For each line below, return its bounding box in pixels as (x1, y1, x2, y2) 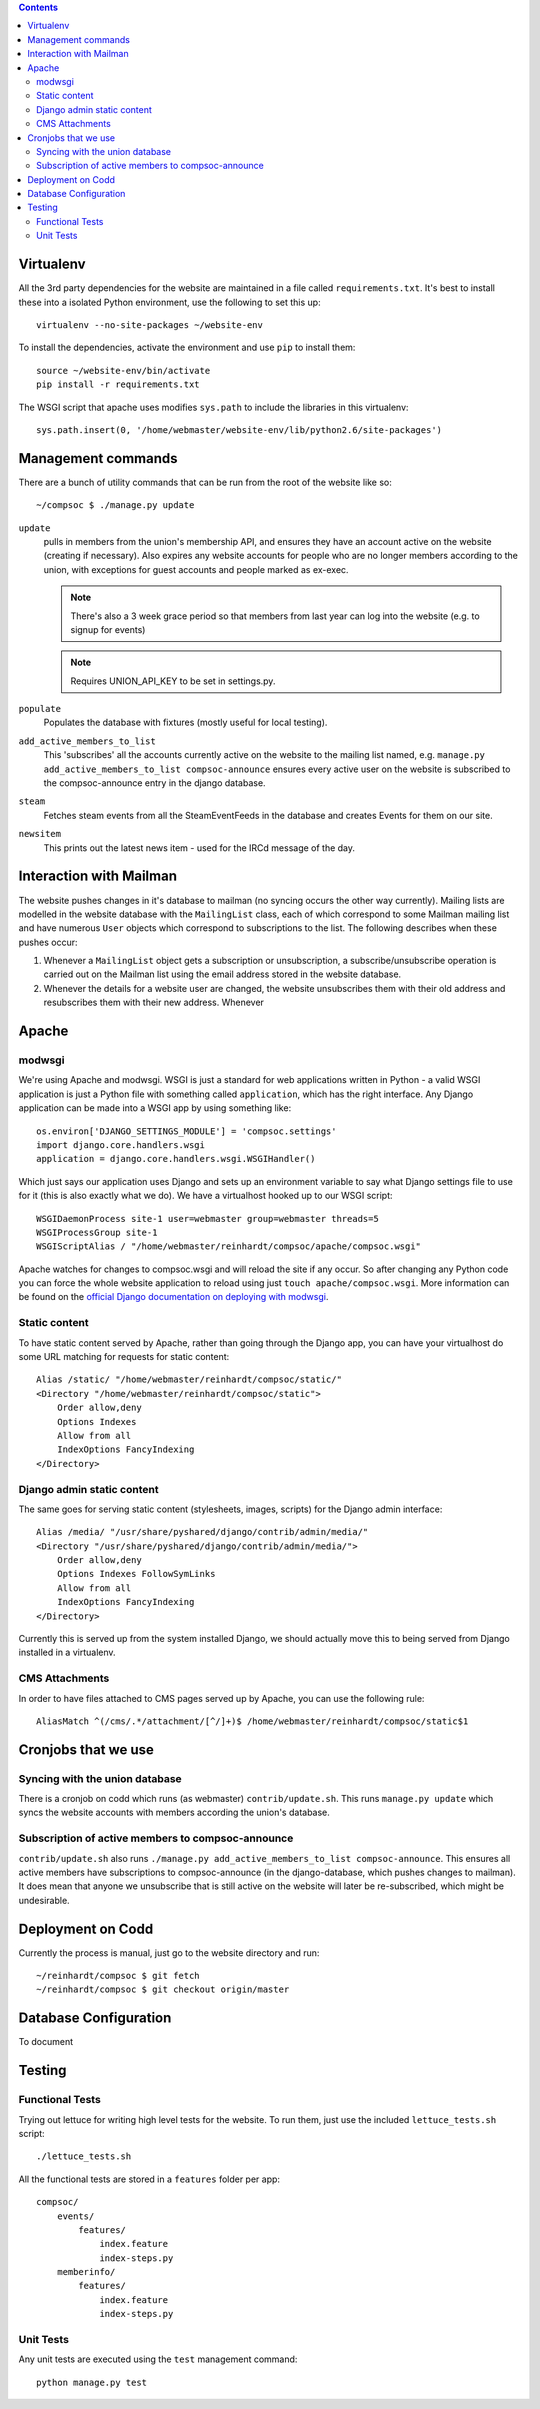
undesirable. (18, 1894, 70, 1906)
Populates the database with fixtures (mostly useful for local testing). (43, 716, 328, 729)
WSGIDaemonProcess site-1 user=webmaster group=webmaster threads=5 (36, 1213, 379, 1224)
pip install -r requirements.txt (36, 379, 200, 390)
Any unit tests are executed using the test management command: (18, 2353, 298, 2365)
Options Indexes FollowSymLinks (56, 1568, 216, 1580)
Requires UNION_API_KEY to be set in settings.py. (70, 675, 276, 687)
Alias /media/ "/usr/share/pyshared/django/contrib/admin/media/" (36, 1526, 369, 1538)
